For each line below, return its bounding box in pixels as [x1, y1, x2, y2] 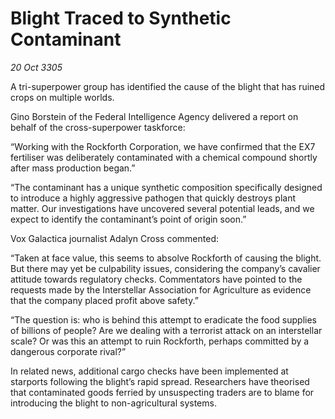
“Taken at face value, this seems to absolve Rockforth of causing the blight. [10, 252, 322, 264]
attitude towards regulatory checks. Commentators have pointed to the [10, 273, 303, 285]
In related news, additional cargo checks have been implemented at [10, 365, 289, 377]
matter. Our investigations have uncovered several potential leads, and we [10, 202, 315, 214]
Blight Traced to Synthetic [10, 7, 232, 30]
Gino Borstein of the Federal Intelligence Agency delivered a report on [10, 110, 299, 122]
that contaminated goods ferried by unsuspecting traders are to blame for [10, 386, 315, 398]
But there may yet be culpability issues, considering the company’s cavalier [10, 262, 321, 274]
